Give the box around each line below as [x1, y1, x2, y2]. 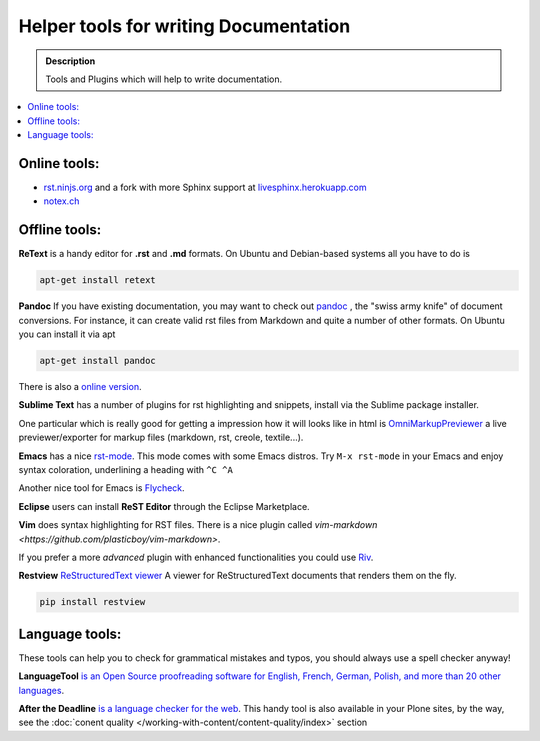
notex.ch [43, 195, 80, 207]
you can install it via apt [18, 328, 116, 340]
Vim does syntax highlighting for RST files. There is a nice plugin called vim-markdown [18, 519, 378, 531]
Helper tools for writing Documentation [18, 15, 351, 37]
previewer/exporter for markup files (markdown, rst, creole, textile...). [18, 431, 304, 444]
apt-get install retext [39, 275, 157, 286]
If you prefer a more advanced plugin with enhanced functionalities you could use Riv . [18, 551, 374, 563]
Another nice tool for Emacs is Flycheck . [18, 482, 185, 494]
